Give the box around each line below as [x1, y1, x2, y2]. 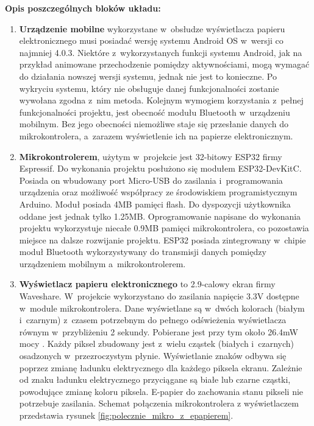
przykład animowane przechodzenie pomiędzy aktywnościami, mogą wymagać [19, 58, 310, 71]
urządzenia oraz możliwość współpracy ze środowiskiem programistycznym [19, 186, 298, 198]
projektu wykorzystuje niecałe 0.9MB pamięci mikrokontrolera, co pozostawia [19, 222, 309, 234]
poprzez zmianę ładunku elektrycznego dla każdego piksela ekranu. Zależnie [19, 361, 302, 374]
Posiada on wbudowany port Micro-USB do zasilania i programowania [19, 173, 283, 186]
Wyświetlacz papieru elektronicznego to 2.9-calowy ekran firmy [19, 278, 276, 290]
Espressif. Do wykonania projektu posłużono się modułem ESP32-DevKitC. [19, 162, 302, 175]
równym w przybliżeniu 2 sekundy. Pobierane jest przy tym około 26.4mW [19, 325, 298, 338]
